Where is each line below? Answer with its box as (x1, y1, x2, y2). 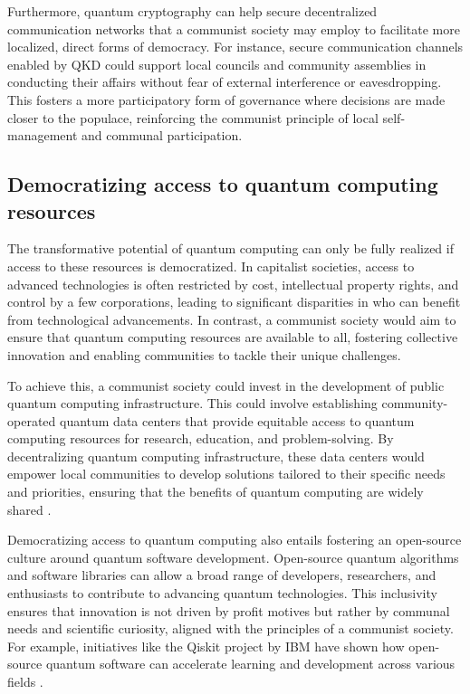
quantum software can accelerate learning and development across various (45, 654, 456, 673)
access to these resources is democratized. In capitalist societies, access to (7, 256, 415, 275)
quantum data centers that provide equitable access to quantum (59, 411, 415, 430)
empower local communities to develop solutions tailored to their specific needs (7, 464, 446, 483)
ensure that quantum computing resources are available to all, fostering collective (7, 328, 458, 347)
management (7, 126, 78, 145)
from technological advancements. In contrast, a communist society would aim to (7, 309, 456, 328)
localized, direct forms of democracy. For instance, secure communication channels (7, 37, 464, 56)
